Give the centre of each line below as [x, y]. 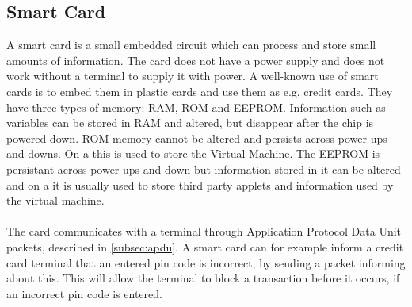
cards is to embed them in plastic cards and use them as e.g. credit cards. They [200, 91]
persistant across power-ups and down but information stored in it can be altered [204, 169]
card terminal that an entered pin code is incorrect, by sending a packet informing [206, 262]
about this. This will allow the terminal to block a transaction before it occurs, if [203, 278]
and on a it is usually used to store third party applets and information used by [200, 184]
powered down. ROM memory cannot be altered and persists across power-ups [197, 138]
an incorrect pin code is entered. [84, 293]
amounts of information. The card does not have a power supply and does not [196, 60]
